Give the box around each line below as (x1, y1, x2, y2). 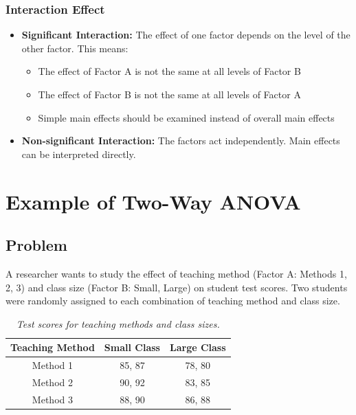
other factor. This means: (21, 41, 129, 55)
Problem (5, 234, 67, 256)
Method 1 (32, 358, 73, 372)
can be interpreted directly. (21, 146, 136, 161)
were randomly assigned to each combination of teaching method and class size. (5, 293, 340, 308)
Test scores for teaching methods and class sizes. (16, 316, 220, 330)
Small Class (104, 340, 160, 355)
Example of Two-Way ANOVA (5, 187, 301, 215)
